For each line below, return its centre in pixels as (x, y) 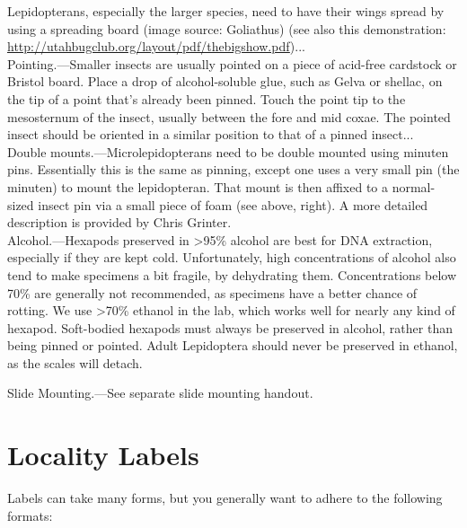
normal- (414, 186)
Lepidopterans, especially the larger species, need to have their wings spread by (226, 11)
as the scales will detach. (75, 362)
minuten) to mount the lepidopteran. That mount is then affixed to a (198, 186)
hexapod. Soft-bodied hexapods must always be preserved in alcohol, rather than (230, 327)
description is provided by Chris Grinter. (119, 222)
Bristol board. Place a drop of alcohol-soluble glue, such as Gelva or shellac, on (225, 81)
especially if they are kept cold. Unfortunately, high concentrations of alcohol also (232, 257)
